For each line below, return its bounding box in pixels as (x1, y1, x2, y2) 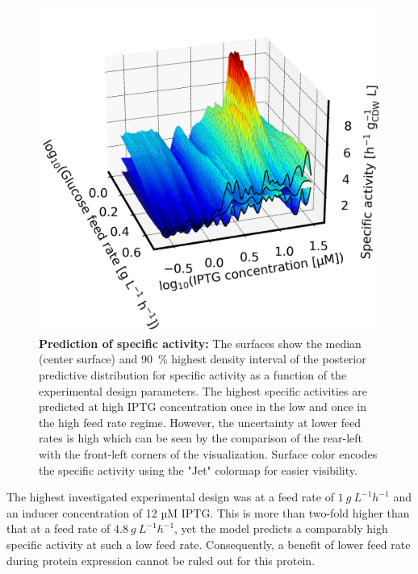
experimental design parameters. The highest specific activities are (39, 382, 367, 399)
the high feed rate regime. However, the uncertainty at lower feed (39, 413, 362, 430)
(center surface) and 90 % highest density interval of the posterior (39, 350, 366, 367)
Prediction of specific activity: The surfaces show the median (39, 334, 362, 351)
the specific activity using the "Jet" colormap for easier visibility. (39, 461, 357, 478)
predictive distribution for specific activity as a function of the (39, 367, 347, 383)
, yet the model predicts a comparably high (174, 520, 388, 537)
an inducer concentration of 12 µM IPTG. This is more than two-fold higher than (6, 504, 410, 521)
